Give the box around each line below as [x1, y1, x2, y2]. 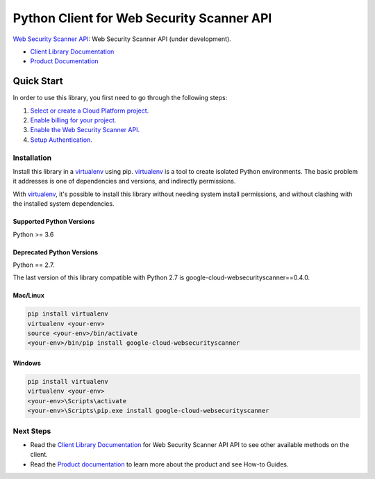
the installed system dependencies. [12, 200, 115, 208]
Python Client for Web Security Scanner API [12, 10, 272, 26]
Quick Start [12, 75, 63, 87]
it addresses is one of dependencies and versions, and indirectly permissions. [12, 177, 236, 186]
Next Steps [12, 426, 51, 436]
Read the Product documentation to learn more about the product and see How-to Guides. [30, 460, 289, 469]
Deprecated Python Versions [12, 247, 99, 257]
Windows [12, 359, 41, 368]
